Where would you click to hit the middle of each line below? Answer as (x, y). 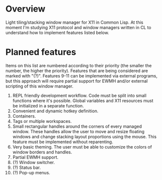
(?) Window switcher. (34, 162)
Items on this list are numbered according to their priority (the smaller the (79, 65)
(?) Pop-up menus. (31, 172)
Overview (25, 9)
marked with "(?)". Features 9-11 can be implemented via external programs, (81, 75)
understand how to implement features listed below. (57, 32)
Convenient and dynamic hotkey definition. (55, 111)
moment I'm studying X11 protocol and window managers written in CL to (79, 27)
